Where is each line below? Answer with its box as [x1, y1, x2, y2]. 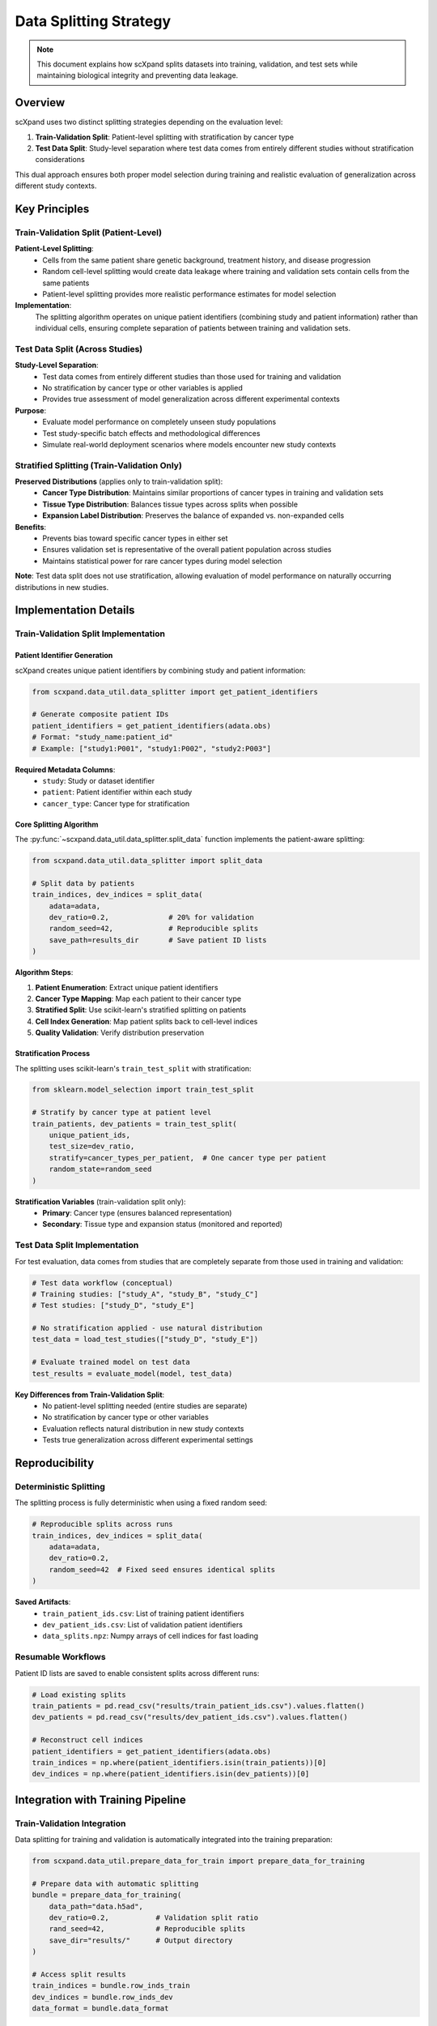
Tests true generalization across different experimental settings [42, 1435, 254, 1445]
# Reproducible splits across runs [32, 1519, 173, 1529]
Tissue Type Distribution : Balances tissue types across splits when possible [42, 499, 299, 509]
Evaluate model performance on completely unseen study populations [42, 417, 277, 427]
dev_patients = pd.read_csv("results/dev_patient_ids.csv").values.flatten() [32, 1712, 348, 1722]
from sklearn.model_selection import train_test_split [32, 1085, 254, 1094]
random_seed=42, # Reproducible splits [49, 924, 259, 934]
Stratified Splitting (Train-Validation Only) [15, 459, 182, 471]
